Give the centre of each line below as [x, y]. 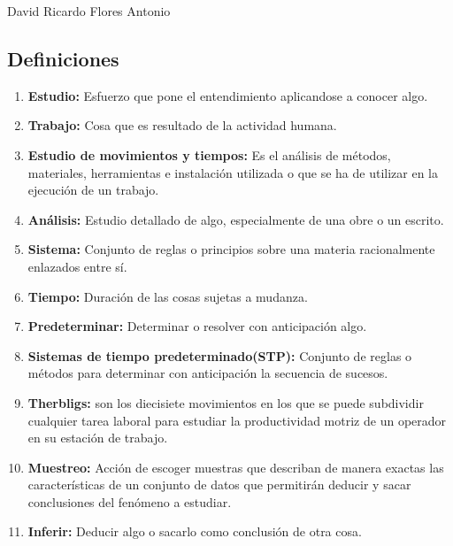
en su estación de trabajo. [98, 438]
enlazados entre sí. [77, 266]
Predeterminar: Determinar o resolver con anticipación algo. [197, 326]
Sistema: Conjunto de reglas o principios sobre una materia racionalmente [231, 249]
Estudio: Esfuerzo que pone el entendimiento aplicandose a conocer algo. [228, 95]
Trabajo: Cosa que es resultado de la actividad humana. [182, 125]
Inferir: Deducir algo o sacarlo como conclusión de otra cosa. [195, 531]
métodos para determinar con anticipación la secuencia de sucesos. [208, 373]
